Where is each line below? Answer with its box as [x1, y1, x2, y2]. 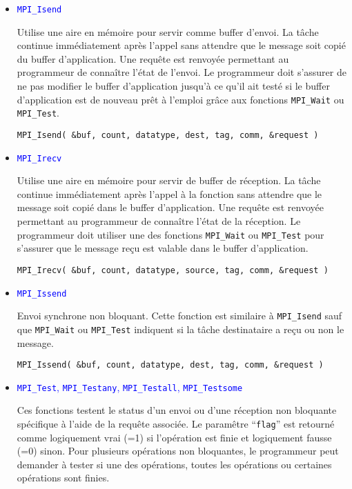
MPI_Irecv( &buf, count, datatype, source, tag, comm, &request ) [17, 265, 329, 275]
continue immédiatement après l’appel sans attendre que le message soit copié [17, 38, 346, 52]
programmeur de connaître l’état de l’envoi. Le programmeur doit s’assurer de [17, 65, 346, 79]
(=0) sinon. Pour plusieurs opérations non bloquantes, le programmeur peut [17, 443, 339, 458]
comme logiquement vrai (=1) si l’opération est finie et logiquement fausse [17, 430, 332, 444]
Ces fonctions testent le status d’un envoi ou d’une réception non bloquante [17, 403, 337, 417]
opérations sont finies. [17, 470, 110, 485]
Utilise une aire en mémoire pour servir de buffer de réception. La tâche [17, 173, 321, 188]
